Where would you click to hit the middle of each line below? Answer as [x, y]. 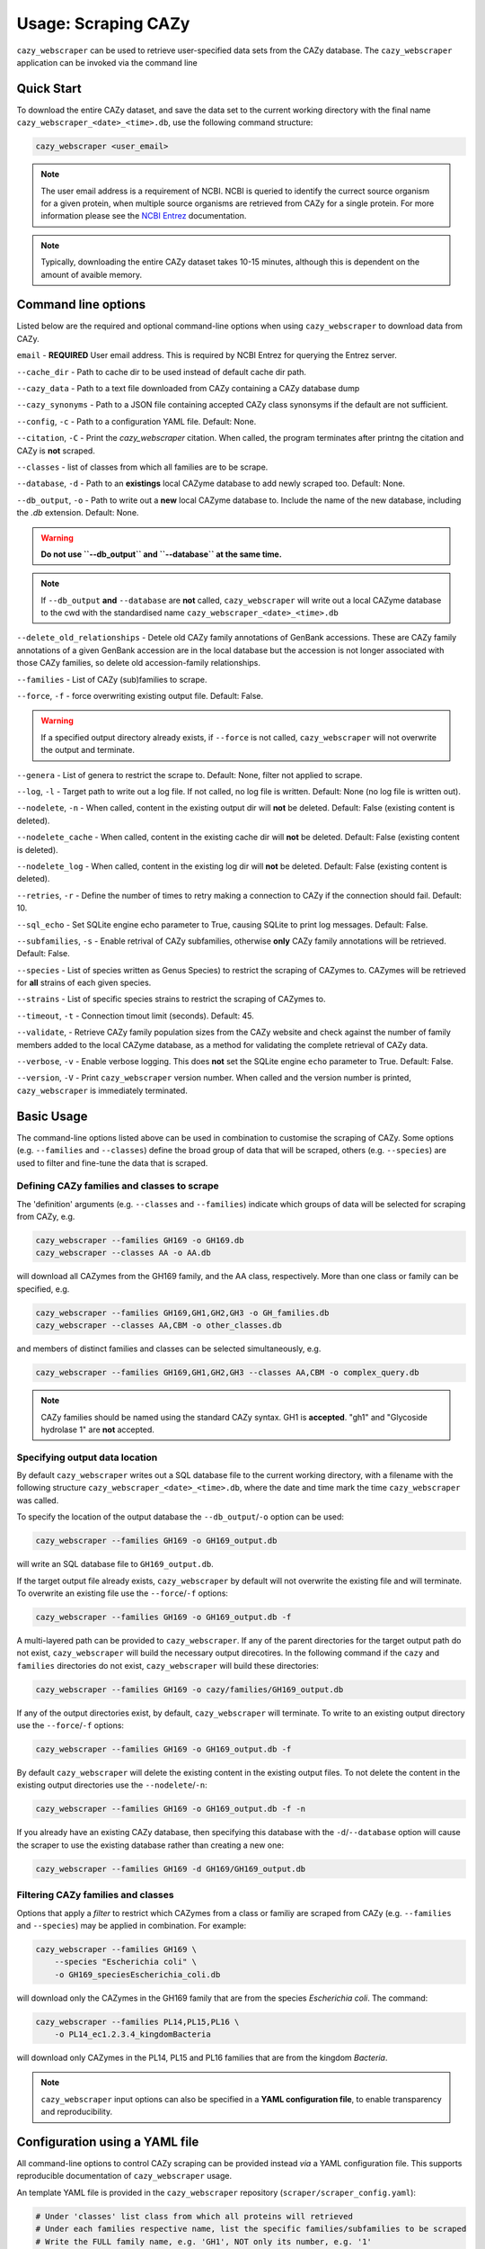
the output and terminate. [88, 750]
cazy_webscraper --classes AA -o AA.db [123, 1253]
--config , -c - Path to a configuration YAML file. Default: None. [137, 421]
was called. [38, 1500]
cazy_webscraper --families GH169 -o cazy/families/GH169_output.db [190, 1689]
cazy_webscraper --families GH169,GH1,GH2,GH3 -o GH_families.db [182, 1313]
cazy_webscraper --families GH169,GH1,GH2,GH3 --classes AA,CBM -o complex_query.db [227, 1373]
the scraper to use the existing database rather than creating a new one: [150, 1845]
